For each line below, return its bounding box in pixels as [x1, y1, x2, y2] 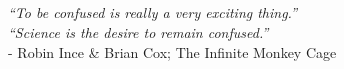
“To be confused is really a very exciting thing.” [8, 2, 297, 23]
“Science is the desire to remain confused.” [8, 21, 269, 42]
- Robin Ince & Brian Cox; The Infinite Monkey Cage [8, 41, 337, 62]
